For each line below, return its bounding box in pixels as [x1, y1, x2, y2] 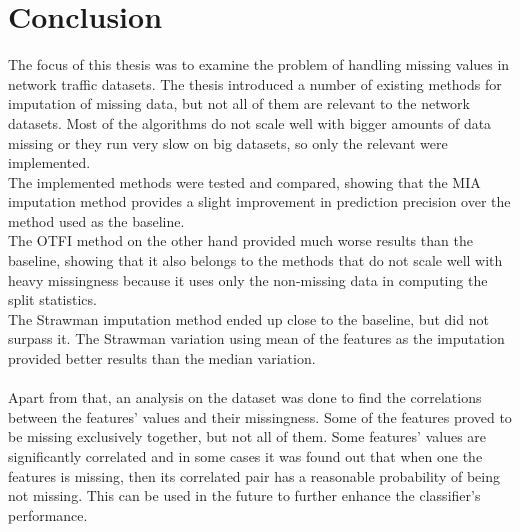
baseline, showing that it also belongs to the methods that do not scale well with [8, 250, 503, 271]
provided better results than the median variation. [8, 348, 316, 369]
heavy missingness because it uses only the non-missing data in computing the [8, 269, 488, 290]
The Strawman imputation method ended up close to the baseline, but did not [8, 308, 489, 329]
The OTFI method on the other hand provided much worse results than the [8, 230, 473, 251]
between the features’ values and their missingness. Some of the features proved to [8, 406, 512, 427]
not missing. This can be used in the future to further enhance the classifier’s [8, 485, 481, 506]
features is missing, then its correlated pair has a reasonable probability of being [8, 465, 500, 486]
